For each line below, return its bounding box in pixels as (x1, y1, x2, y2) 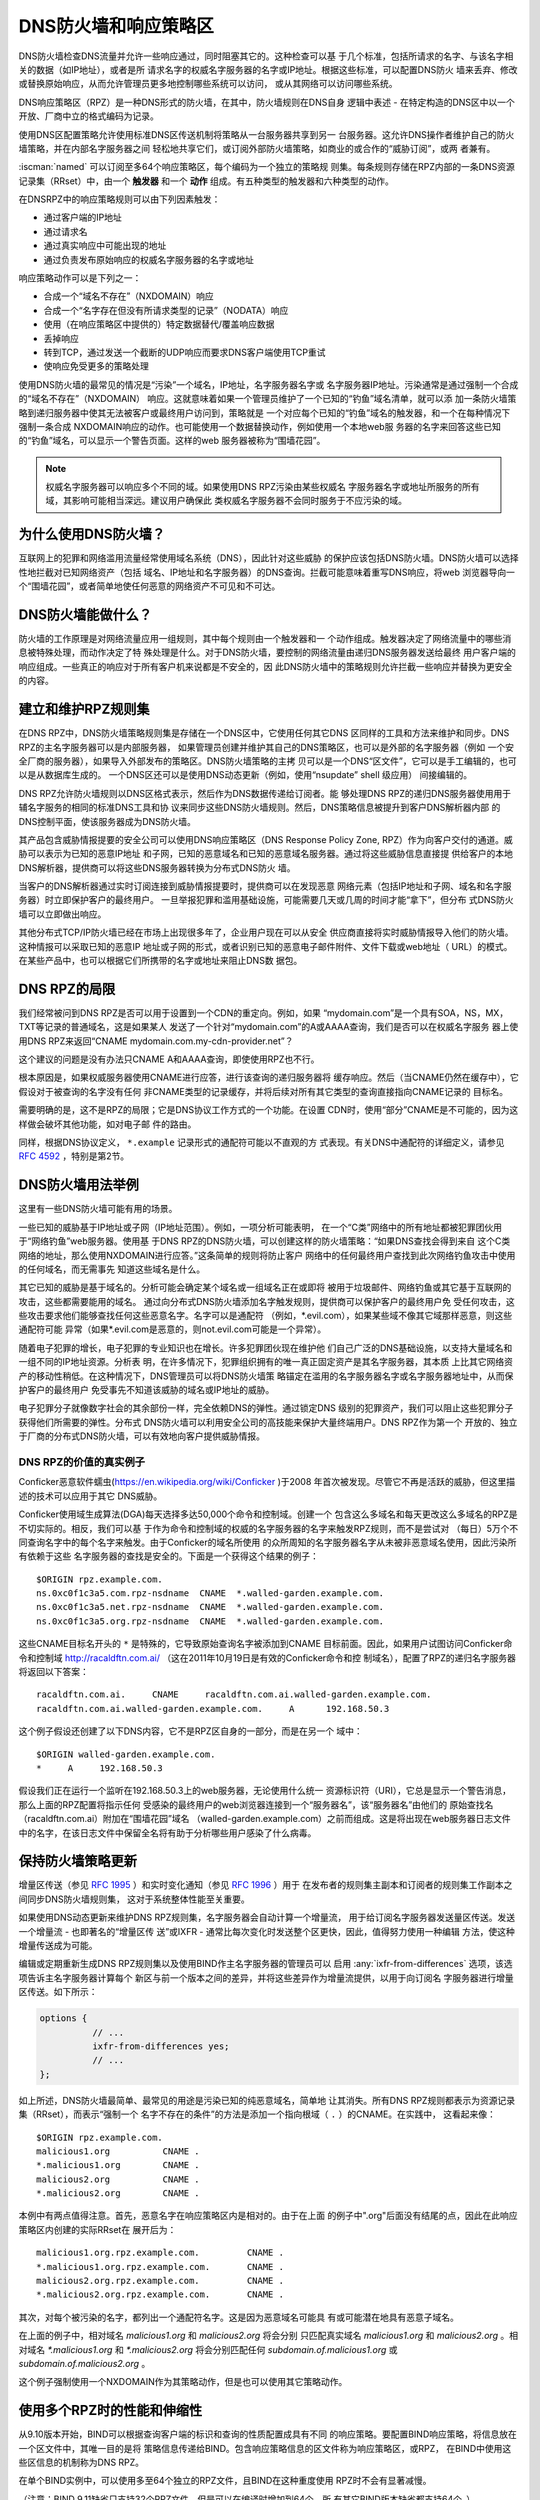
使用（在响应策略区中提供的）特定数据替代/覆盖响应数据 (43, 318, 275, 330)
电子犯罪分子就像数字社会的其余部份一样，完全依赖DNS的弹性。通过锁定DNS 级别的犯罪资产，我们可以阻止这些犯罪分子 (18, 1402, 514, 1414)
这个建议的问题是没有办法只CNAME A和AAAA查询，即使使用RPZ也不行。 (18, 1053, 320, 1065)
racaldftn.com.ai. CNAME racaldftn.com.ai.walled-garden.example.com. (36, 1689, 432, 1700)
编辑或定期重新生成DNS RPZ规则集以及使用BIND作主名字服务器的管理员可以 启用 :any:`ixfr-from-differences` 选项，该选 (18, 1958, 514, 1970)
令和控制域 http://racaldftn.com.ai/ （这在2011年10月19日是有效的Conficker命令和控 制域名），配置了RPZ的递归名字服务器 (18, 1651, 517, 1664)
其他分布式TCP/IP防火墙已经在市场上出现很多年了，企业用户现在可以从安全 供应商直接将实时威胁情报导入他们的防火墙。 (18, 926, 514, 939)
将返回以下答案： (18, 1666, 89, 1678)
